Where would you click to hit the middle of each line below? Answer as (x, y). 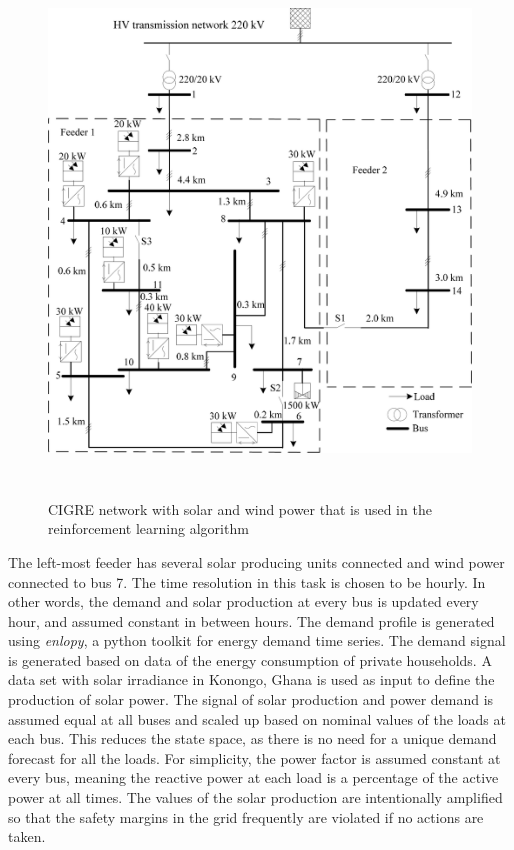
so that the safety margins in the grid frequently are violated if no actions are (246, 816)
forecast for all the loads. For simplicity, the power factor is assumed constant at (254, 757)
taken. (27, 836)
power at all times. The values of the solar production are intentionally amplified (255, 797)
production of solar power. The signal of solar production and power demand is (251, 699)
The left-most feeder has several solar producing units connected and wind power (256, 561)
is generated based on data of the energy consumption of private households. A (250, 659)
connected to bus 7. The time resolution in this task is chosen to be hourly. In (247, 581)
